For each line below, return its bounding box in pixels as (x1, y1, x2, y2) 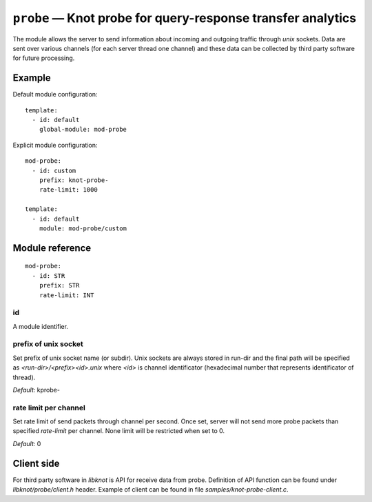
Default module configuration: (12, 90, 98, 99)
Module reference (12, 242, 92, 254)
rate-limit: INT (39, 291, 94, 299)
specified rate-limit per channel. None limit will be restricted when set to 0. (12, 427, 225, 435)
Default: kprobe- (12, 385, 60, 394)
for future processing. (12, 54, 75, 62)
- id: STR (32, 272, 65, 279)
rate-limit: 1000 (39, 186, 98, 194)
